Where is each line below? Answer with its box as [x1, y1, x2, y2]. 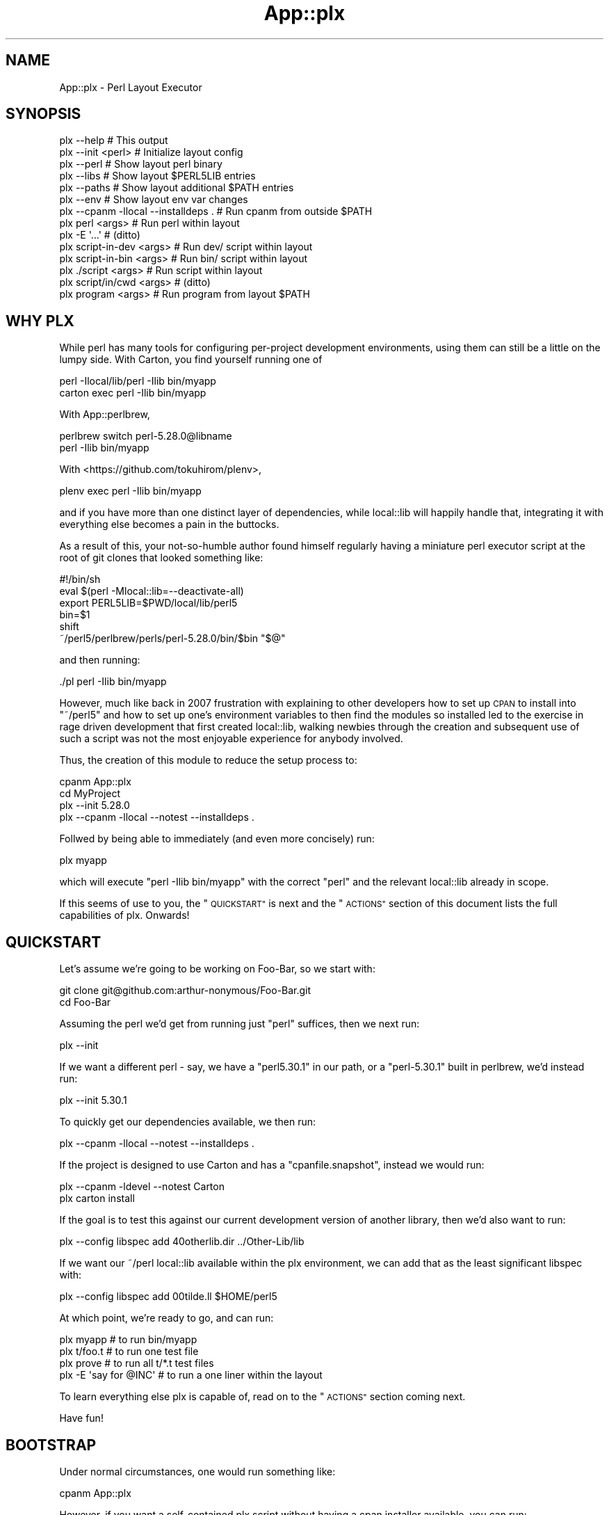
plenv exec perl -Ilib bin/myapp [59, 485, 202, 497]
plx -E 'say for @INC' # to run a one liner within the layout [59, 1369, 323, 1381]
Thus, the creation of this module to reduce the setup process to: [59, 754, 357, 767]
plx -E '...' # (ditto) [59, 229, 140, 241]
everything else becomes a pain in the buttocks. [59, 518, 279, 531]
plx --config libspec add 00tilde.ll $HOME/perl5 [59, 1290, 277, 1303]
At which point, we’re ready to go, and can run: [59, 1312, 274, 1324]
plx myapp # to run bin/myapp [59, 1333, 197, 1346]
